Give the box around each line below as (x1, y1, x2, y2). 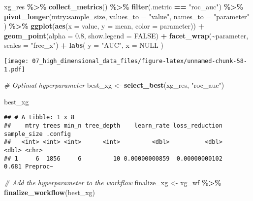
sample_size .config (4, 130, 71, 137)
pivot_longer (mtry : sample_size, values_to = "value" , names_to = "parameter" (4, 11, 250, 21)
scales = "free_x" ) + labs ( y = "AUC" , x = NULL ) (4, 40, 163, 50)
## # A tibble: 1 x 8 (4, 114, 75, 121)
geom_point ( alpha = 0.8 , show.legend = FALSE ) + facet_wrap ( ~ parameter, (4, 30, 249, 40)
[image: (4, 57, 29, 65)
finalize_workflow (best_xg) (4, 187, 95, 197)
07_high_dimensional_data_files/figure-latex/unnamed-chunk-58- (32, 57, 247, 65)
